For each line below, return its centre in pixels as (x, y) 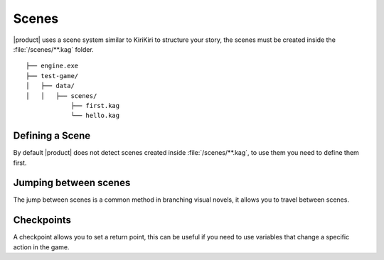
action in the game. (41, 247)
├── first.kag (95, 105)
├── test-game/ (52, 76)
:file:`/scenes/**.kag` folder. (53, 49)
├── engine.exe (52, 66)
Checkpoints (42, 220)
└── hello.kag (95, 116)
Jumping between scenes (72, 183)
